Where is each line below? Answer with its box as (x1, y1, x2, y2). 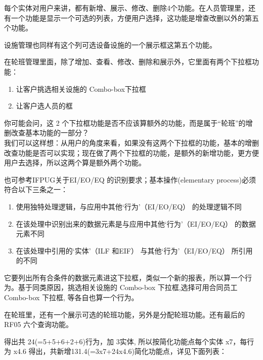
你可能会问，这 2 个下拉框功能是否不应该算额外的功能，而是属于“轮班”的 (4, 117, 246, 128)
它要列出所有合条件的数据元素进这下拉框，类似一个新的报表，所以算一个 (4, 272, 245, 282)
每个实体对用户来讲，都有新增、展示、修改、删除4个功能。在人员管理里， (4, 3, 248, 13)
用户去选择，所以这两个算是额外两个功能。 (4, 157, 146, 168)
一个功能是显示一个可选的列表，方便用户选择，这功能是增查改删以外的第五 (11, 12, 259, 23)
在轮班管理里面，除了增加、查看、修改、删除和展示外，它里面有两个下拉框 (4, 56, 252, 67)
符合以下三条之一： (4, 184, 68, 195)
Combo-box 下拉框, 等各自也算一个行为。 (4, 292, 139, 303)
